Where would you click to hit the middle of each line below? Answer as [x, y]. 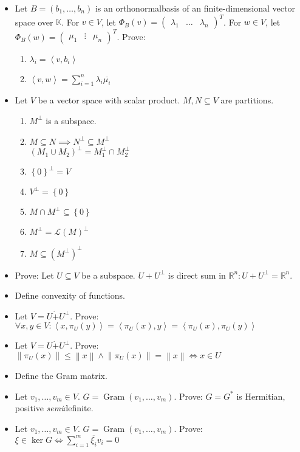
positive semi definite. [54, 408]
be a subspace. [108, 275]
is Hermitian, [261, 396]
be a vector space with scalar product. [109, 100]
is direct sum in [197, 275]
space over [34, 22]
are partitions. [247, 100]
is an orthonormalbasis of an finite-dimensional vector [195, 8]
